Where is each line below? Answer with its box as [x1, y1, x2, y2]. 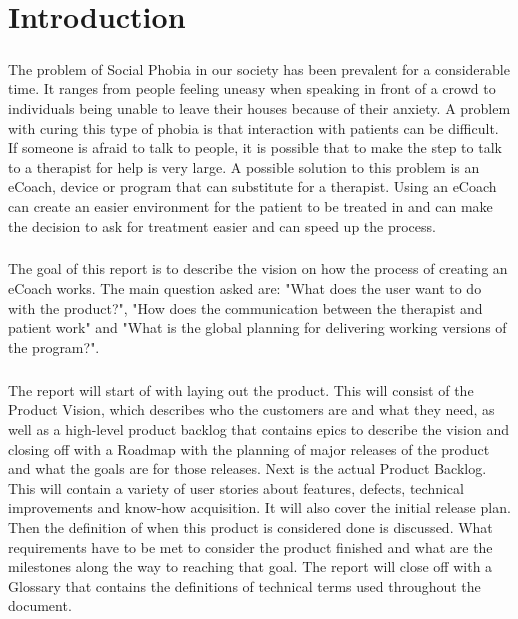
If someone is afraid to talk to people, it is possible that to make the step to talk [8, 137, 502, 158]
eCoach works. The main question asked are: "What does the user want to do [8, 278, 482, 299]
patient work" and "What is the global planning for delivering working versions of [8, 317, 507, 338]
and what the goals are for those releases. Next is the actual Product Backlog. [8, 458, 487, 479]
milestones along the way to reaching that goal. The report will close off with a [8, 556, 493, 577]
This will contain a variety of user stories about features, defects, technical [8, 477, 464, 498]
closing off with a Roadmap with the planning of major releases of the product [8, 438, 490, 459]
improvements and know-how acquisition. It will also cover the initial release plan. [8, 497, 511, 518]
